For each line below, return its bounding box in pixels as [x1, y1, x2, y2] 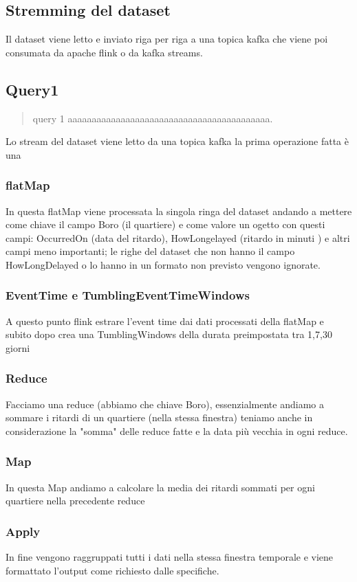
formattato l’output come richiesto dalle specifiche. [6, 563, 219, 577]
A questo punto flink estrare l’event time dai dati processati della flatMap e [6, 313, 324, 328]
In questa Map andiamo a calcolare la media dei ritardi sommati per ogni [6, 480, 315, 494]
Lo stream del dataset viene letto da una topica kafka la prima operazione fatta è [6, 134, 349, 148]
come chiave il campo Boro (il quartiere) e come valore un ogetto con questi [6, 217, 325, 232]
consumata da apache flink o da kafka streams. [6, 45, 203, 59]
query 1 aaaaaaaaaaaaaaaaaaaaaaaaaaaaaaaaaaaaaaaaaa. [32, 111, 273, 125]
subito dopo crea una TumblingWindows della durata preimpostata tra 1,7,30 [6, 327, 332, 342]
